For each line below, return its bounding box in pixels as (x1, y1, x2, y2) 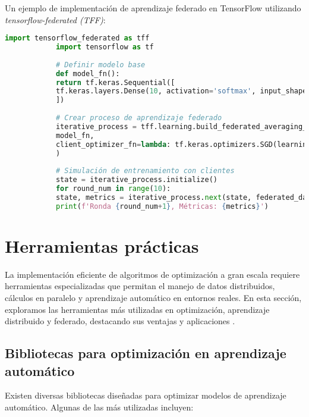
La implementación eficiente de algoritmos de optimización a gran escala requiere (5, 268, 300, 280)
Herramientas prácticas (5, 233, 199, 258)
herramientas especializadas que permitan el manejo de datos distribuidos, (5, 280, 275, 292)
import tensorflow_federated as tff (5, 34, 150, 43)
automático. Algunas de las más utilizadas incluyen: (5, 400, 194, 413)
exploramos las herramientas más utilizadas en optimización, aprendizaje (5, 303, 270, 315)
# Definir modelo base (55, 60, 146, 69)
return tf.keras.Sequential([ (55, 78, 175, 87)
